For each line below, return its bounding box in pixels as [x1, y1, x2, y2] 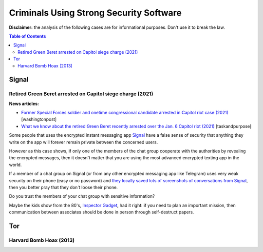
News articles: [9, 101, 39, 106]
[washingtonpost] [21, 116, 57, 122]
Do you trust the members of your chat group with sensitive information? [9, 193, 155, 199]
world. [9, 162, 22, 168]
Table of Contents [9, 33, 46, 39]
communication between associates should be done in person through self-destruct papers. [9, 209, 194, 215]
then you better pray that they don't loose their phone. [9, 184, 118, 190]
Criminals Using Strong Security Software [9, 7, 182, 18]
